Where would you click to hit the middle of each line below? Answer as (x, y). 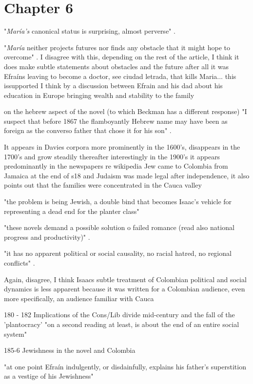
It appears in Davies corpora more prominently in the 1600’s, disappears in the (122, 147)
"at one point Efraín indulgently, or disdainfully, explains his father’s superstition (125, 366)
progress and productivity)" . (47, 237)
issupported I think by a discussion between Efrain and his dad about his (113, 86)
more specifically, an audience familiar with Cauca (79, 298)
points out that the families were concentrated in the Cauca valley (103, 185)
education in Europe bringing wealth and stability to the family (99, 95)
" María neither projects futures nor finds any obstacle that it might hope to (117, 47)
